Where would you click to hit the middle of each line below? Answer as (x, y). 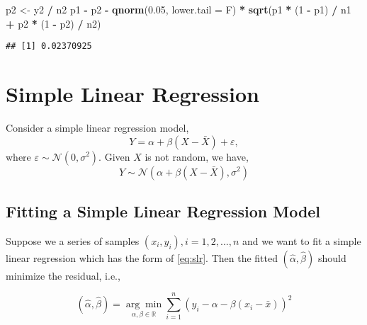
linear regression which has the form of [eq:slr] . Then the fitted (142, 257)
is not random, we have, (197, 156)
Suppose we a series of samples (73, 240)
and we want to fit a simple (302, 240)
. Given (114, 156)
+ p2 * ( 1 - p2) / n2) (53, 23)
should (332, 257)
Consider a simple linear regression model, (97, 127)
